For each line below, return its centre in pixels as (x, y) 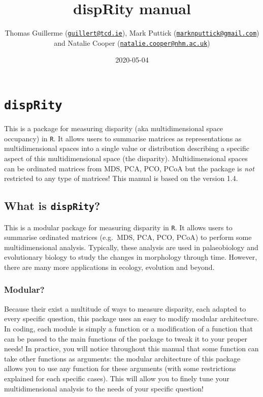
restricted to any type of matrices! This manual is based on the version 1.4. (121, 178)
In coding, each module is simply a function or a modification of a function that (128, 328)
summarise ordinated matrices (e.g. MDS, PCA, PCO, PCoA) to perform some (128, 237)
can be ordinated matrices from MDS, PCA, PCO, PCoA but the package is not (129, 168)
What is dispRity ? (52, 206)
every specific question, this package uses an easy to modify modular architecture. (131, 318)
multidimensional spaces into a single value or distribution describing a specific (127, 148)
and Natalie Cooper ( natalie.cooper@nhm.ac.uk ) (132, 42)
